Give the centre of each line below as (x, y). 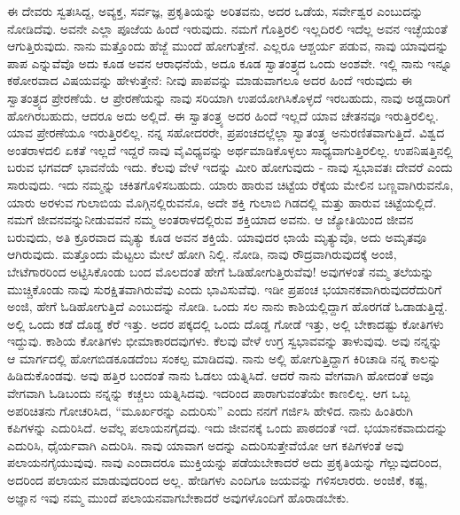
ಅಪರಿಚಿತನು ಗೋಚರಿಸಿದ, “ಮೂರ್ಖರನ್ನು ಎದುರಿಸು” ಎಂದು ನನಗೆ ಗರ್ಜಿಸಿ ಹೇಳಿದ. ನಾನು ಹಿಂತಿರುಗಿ (210, 410)
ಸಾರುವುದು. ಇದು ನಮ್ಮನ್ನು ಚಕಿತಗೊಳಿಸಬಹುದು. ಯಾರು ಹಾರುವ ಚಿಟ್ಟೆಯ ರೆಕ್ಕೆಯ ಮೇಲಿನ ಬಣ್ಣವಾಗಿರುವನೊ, (230, 184)
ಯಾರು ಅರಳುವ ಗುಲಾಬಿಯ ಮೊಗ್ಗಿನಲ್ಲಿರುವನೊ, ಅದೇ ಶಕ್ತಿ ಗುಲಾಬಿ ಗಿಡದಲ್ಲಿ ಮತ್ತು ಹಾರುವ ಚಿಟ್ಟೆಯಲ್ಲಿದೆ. (222, 202)
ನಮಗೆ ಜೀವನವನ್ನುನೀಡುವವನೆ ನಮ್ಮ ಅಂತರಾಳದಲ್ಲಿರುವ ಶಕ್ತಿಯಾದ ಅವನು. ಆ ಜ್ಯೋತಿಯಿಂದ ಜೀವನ (211, 219)
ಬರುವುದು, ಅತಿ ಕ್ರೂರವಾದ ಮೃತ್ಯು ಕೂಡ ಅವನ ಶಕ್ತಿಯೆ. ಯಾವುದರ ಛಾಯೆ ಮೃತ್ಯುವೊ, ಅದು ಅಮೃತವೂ (217, 236)
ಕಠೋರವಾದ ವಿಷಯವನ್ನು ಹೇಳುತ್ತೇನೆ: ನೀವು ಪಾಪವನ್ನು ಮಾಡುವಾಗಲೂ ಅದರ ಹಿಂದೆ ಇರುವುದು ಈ (210, 80)
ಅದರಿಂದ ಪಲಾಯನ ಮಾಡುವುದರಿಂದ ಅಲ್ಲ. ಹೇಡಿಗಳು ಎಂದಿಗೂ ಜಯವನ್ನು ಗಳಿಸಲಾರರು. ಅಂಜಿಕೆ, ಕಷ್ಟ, (218, 480)
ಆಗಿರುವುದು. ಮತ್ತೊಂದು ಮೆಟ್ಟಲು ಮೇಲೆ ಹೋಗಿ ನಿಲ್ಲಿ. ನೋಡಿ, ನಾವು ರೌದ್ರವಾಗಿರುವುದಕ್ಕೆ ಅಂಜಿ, (202, 254)
